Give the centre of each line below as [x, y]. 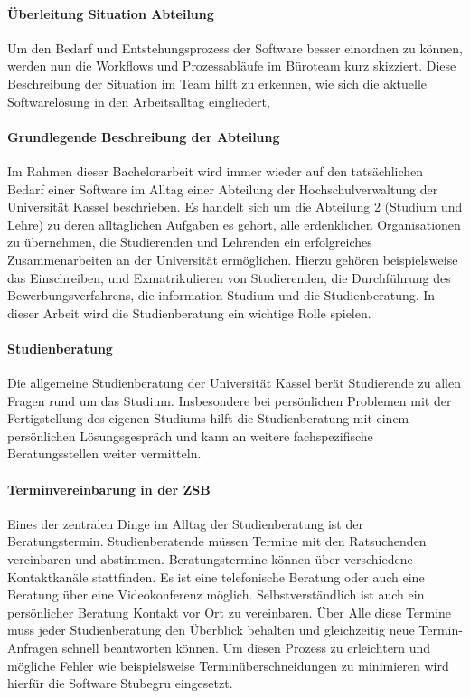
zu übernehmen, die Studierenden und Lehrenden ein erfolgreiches [190, 242]
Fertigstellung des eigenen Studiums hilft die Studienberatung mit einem [208, 418]
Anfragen [33, 648]
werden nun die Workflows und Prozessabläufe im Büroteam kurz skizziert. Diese [232, 66]
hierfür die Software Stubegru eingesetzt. [120, 683]
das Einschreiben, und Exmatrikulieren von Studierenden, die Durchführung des [229, 277]
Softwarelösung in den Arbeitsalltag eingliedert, [139, 101]
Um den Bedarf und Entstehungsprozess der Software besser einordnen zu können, [235, 47]
